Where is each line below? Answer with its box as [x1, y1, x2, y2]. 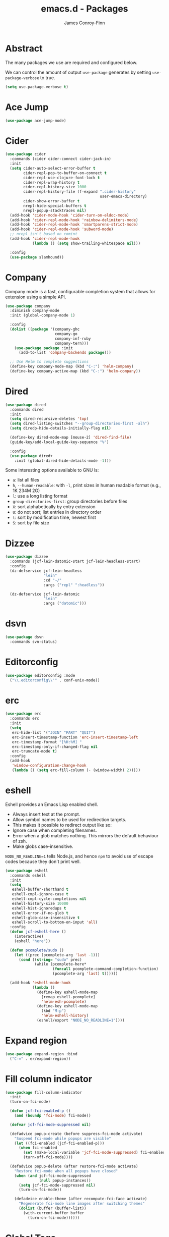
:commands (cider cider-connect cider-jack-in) [10, 156, 112, 162]
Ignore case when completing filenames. [12, 827, 97, 833]
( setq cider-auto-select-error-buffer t [10, 166, 96, 171]
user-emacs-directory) [100, 194, 147, 199]
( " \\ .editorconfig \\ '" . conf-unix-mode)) [10, 677, 100, 683]
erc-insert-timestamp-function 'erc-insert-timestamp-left [12, 735, 138, 740]
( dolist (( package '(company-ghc [10, 327, 80, 332]
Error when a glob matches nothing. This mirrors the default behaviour [12, 832, 159, 838]
